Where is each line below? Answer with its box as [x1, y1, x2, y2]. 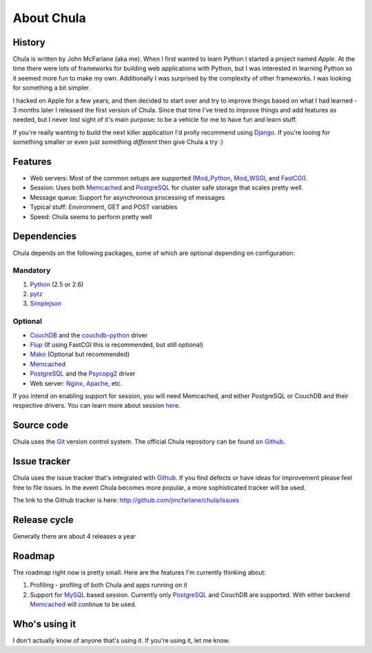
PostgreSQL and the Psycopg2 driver [30, 369, 136, 378]
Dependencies [12, 231, 77, 242]
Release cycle [12, 514, 74, 526]
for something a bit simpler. [12, 83, 91, 92]
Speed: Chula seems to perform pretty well [30, 212, 152, 220]
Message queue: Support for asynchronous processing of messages [30, 193, 225, 201]
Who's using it [12, 618, 76, 630]
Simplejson [30, 300, 62, 308]
